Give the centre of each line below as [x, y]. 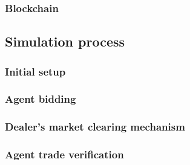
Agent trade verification [64, 154]
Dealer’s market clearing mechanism [95, 127]
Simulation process [65, 41]
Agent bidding [41, 99]
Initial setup [35, 71]
